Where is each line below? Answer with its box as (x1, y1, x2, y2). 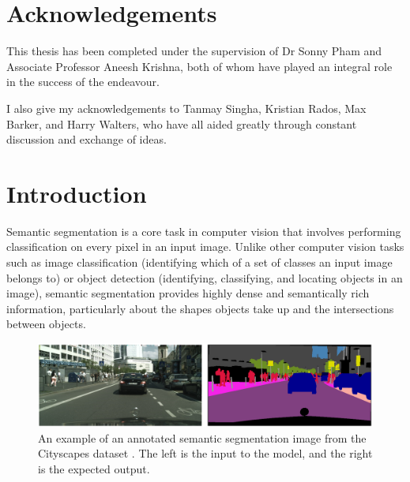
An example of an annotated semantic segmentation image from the (38, 429, 367, 446)
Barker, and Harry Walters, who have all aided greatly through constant (6, 115, 357, 132)
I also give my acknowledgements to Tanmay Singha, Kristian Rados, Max (6, 99, 367, 116)
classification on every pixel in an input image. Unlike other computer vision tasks (6, 238, 404, 255)
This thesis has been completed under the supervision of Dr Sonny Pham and (6, 43, 382, 59)
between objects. (6, 316, 86, 332)
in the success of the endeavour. (6, 73, 160, 90)
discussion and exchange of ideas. (6, 131, 167, 148)
